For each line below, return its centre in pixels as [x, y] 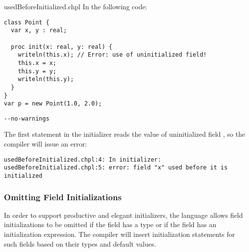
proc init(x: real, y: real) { [62, 47]
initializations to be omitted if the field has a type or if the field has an [110, 224]
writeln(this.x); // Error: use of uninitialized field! [112, 55]
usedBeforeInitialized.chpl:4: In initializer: [83, 159]
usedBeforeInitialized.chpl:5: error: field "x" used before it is [116, 168]
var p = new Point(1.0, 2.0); [53, 104]
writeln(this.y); [46, 79]
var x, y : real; [39, 31]
